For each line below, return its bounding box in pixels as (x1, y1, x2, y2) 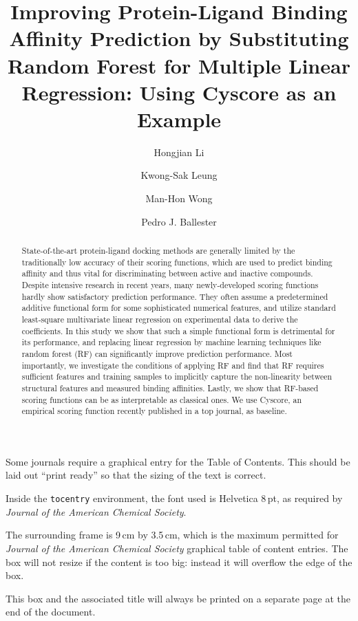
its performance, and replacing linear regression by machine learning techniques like (21, 336, 322, 348)
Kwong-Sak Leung (140, 168, 218, 182)
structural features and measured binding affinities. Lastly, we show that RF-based (21, 382, 319, 393)
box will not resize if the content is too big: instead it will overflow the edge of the (6, 554, 352, 569)
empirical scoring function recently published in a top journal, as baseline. (21, 405, 287, 417)
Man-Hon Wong (145, 191, 213, 206)
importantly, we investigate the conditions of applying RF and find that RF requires (21, 359, 324, 371)
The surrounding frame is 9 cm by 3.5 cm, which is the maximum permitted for (6, 527, 339, 542)
